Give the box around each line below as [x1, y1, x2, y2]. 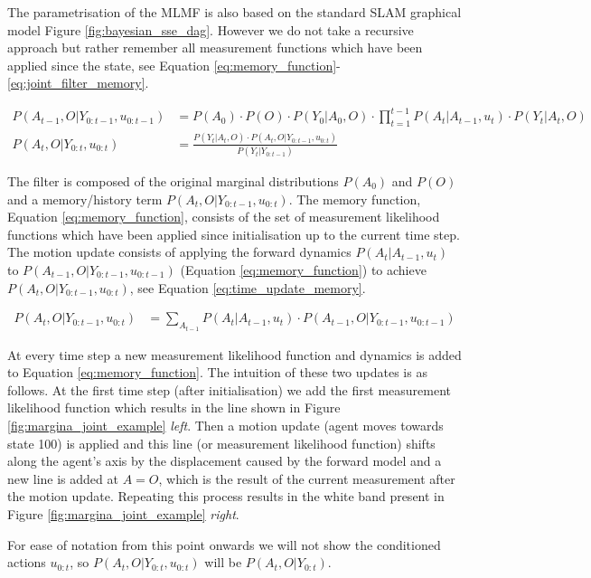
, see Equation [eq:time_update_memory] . [129, 278, 366, 297]
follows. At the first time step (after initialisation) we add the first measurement [7, 380, 451, 399]
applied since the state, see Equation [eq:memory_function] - [7, 55, 341, 74]
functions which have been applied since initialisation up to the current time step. [7, 224, 460, 243]
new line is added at [7, 469, 118, 488]
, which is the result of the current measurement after [158, 469, 455, 488]
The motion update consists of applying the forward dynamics [7, 242, 352, 261]
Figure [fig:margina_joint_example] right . [7, 504, 239, 523]
